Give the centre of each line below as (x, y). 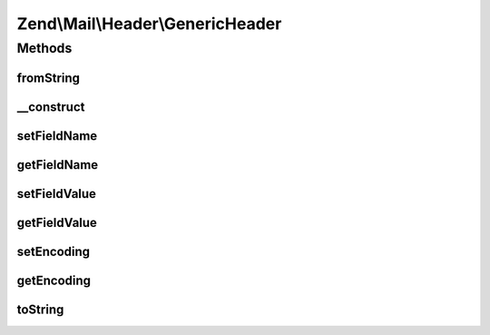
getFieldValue (57, 222)
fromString (49, 78)
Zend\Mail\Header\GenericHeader (149, 24)
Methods (44, 48)
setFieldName (57, 136)
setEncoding (54, 251)
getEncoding (54, 280)
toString (40, 309)
